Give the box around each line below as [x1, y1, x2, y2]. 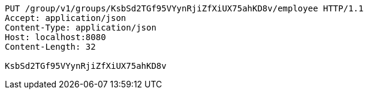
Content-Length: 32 [5, 42, 96, 51]
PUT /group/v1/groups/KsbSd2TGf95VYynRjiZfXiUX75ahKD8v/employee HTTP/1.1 [5, 4, 364, 13]
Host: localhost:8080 [5, 32, 106, 42]
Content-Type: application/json [5, 23, 156, 32]
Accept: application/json [5, 13, 126, 23]
